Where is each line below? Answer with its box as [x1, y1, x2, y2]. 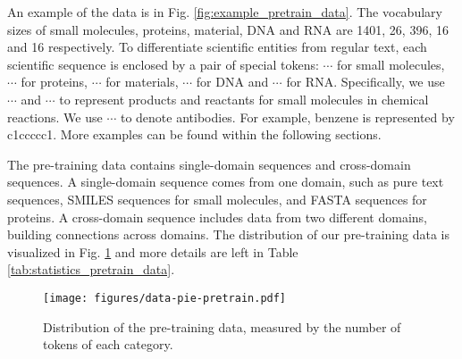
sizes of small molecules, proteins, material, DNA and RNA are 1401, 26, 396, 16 [7, 20, 449, 38]
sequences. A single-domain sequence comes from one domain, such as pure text [7, 172, 444, 191]
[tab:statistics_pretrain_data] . [7, 260, 175, 279]
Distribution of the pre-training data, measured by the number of [43, 317, 401, 336]
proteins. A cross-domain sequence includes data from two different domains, [7, 207, 427, 226]
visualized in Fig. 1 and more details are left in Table [7, 242, 298, 261]
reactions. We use [7, 107, 103, 126]
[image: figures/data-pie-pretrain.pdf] [43, 291, 287, 305]
